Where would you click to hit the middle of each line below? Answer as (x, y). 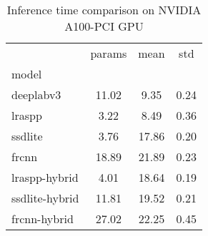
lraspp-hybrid (45, 177)
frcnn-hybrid (43, 219)
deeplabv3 (36, 94)
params (109, 53)
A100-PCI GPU (104, 26)
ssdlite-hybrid (45, 198)
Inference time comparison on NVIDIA (104, 10)
